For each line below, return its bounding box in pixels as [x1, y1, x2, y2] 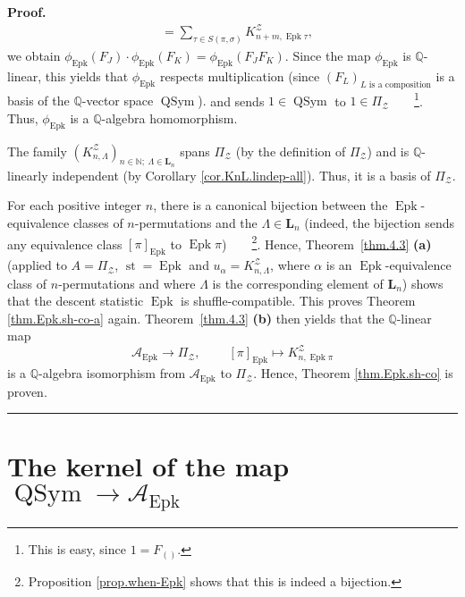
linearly [7, 165, 48, 184]
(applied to [7, 256, 67, 274]
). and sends [198, 91, 265, 110]
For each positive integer [7, 196, 142, 214]
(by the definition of [235, 141, 346, 160]
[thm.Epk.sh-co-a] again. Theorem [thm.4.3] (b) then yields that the [7, 308, 385, 327]
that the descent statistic [7, 291, 144, 310]
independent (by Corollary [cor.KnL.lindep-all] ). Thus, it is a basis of [52, 165, 431, 184]
